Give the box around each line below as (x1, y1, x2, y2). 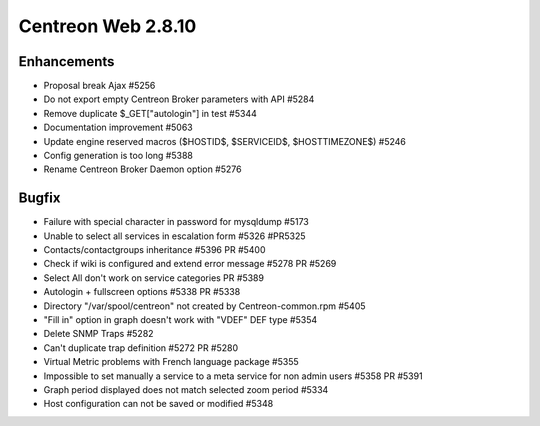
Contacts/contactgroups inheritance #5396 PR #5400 (43, 244, 266, 256)
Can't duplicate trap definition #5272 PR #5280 (43, 341, 239, 354)
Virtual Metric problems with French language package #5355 (43, 356, 299, 368)
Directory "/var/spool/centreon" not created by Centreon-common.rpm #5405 (43, 300, 366, 312)
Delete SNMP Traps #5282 (43, 328, 154, 340)
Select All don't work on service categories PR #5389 (43, 271, 265, 284)
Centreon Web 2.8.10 (18, 15, 197, 37)
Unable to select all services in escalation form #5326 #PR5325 (43, 230, 306, 242)
